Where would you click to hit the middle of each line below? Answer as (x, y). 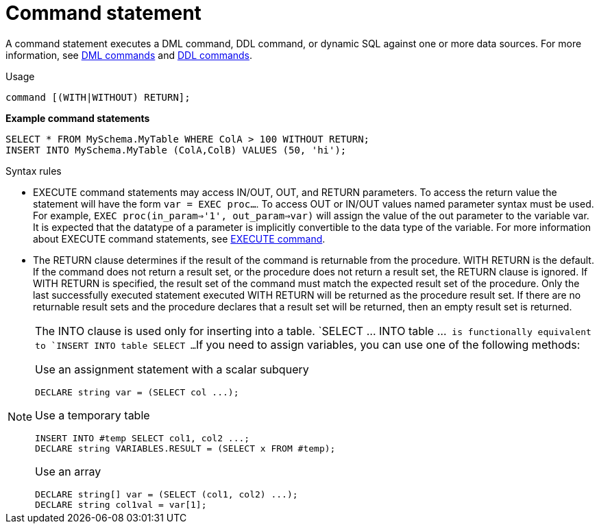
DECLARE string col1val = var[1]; (121, 504)
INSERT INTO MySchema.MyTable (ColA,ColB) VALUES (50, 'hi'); (176, 150)
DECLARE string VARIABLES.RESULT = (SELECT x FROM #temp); (185, 448)
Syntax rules (34, 171)
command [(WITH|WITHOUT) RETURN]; (98, 97)
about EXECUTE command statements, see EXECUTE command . (179, 238)
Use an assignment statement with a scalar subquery (172, 369)
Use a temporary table (93, 415)
